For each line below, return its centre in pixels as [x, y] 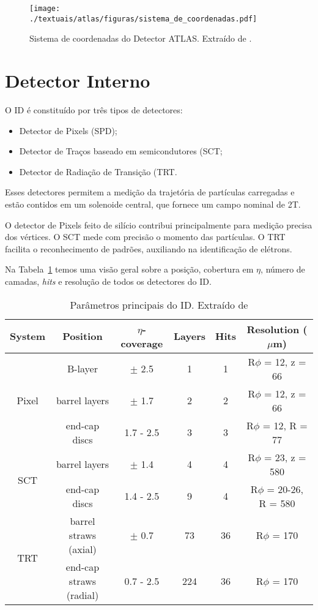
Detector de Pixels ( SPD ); [68, 130]
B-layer [82, 369]
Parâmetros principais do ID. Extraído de [159, 304]
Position [83, 336]
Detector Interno [78, 81]
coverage [142, 343]
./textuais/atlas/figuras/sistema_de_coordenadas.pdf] [143, 19]
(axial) [83, 549]
